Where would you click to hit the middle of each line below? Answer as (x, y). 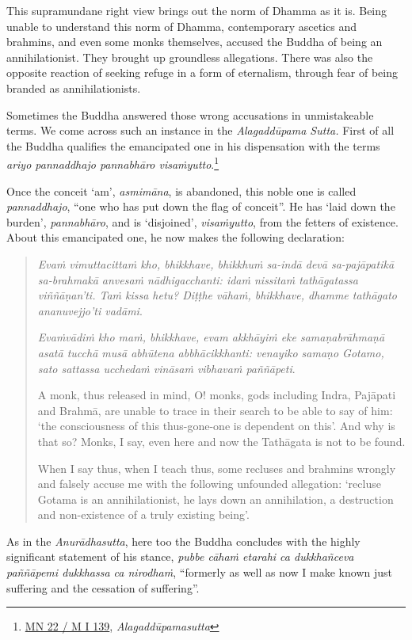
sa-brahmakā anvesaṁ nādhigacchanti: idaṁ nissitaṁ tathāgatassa (198, 279)
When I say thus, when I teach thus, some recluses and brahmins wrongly (217, 468)
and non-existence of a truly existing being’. (143, 514)
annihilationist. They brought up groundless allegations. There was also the (190, 57)
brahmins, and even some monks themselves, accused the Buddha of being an (195, 42)
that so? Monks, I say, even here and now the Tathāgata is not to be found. (221, 441)
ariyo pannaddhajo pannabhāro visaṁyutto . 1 (113, 163)
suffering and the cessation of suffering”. (103, 587)
